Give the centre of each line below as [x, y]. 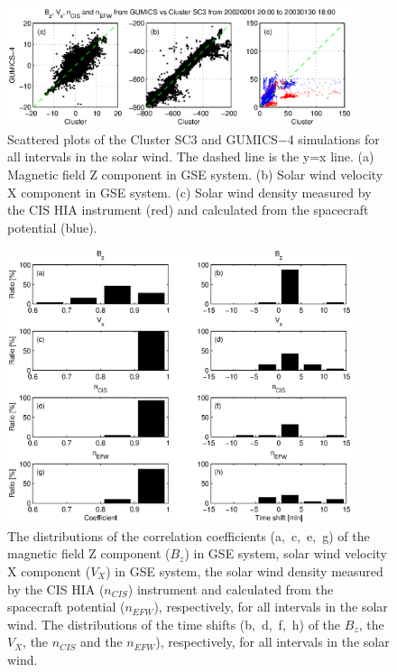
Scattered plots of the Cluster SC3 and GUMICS [143, 138]
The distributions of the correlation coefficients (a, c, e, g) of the [189, 535]
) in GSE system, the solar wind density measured [245, 571]
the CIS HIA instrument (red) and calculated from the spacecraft [188, 210]
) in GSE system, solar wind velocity [286, 553]
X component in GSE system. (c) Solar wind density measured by [189, 192]
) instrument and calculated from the [231, 589]
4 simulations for [333, 138]
